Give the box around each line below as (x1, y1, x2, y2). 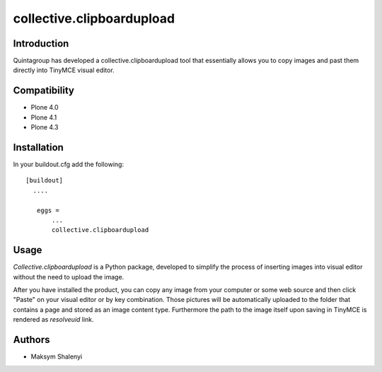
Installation (13, 141, 64, 153)
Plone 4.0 (30, 103, 59, 112)
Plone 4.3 (30, 123, 59, 132)
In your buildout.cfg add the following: (13, 160, 124, 169)
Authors (13, 334, 50, 346)
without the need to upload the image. (13, 272, 125, 281)
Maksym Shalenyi (30, 352, 83, 361)
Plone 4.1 (30, 113, 57, 122)
